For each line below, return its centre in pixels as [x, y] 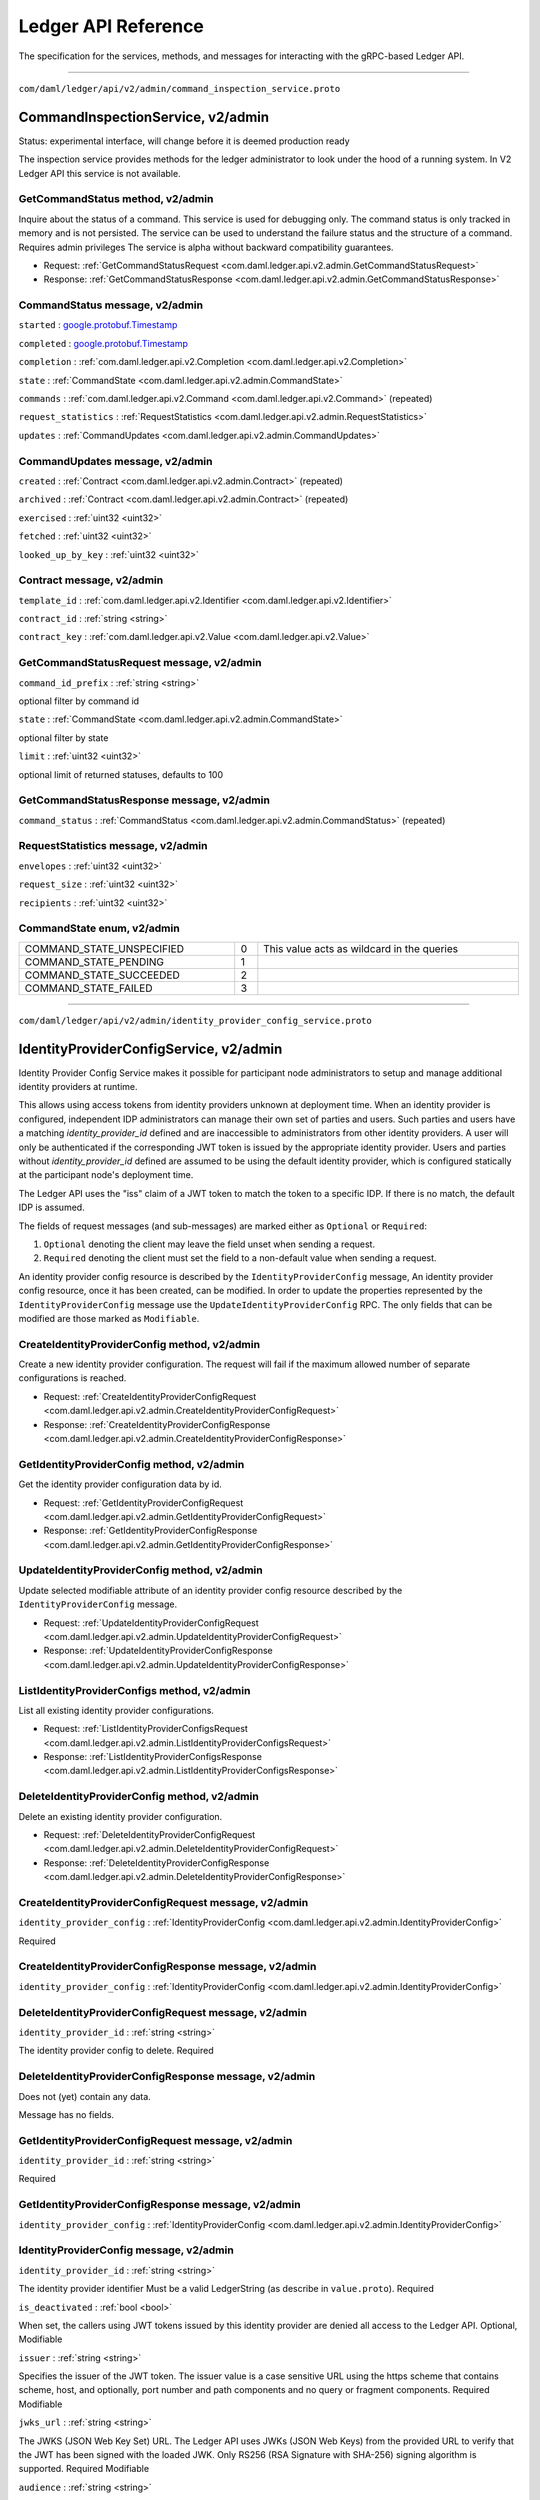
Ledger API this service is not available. [99, 173]
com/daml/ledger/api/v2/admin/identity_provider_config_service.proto [195, 1020]
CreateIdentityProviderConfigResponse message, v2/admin [167, 1967]
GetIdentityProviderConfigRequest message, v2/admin [155, 2140]
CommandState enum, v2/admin [99, 928]
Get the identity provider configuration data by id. [120, 1484]
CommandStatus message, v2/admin [111, 305]
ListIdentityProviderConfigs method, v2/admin [134, 1690]
